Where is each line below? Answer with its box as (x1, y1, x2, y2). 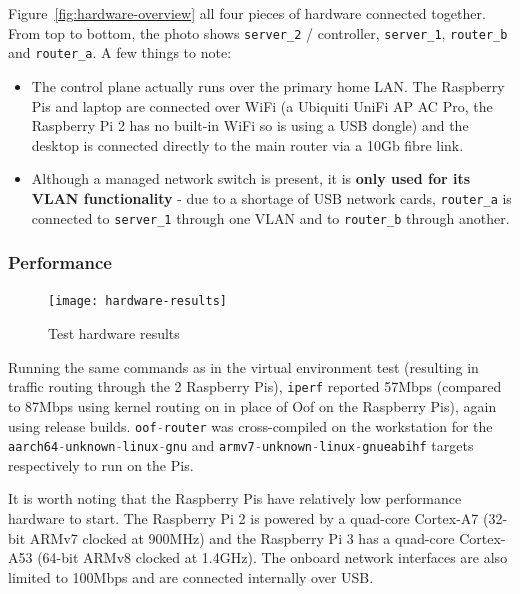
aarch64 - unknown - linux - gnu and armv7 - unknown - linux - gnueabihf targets (8, 435, 474, 456)
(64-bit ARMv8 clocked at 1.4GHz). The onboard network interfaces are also (37, 547, 508, 568)
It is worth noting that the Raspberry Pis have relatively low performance (8, 488, 462, 509)
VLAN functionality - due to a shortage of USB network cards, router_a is (31, 187, 512, 208)
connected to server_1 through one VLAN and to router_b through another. (31, 207, 510, 228)
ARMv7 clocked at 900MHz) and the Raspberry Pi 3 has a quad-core (29, 527, 455, 548)
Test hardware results (48, 323, 180, 344)
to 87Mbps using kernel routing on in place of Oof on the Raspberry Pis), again (8, 395, 497, 416)
